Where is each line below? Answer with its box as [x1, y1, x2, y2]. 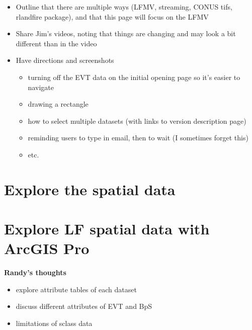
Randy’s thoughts [4, 267, 66, 278]
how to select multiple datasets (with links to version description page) [28, 115, 246, 126]
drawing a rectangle [28, 99, 89, 109]
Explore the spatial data [4, 179, 176, 199]
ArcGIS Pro [4, 238, 90, 259]
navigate [28, 81, 54, 92]
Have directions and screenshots [16, 55, 114, 65]
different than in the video [16, 38, 97, 48]
